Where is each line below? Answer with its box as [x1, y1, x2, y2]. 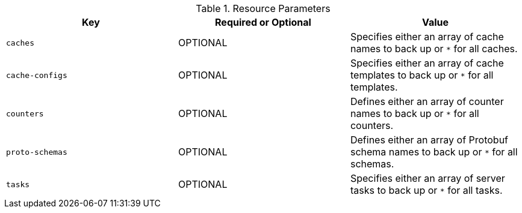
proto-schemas [6, 147, 67, 157]
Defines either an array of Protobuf [350, 134, 509, 146]
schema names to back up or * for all [350, 146, 518, 158]
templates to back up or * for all [350, 69, 494, 81]
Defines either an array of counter [350, 95, 504, 107]
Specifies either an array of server [350, 172, 505, 184]
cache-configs [6, 70, 67, 80]
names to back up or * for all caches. [350, 43, 518, 55]
